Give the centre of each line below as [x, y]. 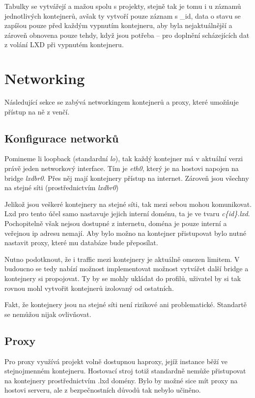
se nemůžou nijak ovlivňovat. [48, 314]
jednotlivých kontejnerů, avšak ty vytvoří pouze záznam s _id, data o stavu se [123, 15]
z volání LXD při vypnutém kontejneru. [64, 44]
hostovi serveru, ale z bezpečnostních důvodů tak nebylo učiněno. [103, 390]
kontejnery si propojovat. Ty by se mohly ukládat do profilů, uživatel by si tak [123, 278]
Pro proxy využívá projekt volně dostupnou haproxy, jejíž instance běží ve [116, 361]
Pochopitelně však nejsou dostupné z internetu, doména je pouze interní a [116, 223]
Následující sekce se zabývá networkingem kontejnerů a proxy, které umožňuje [122, 102]
